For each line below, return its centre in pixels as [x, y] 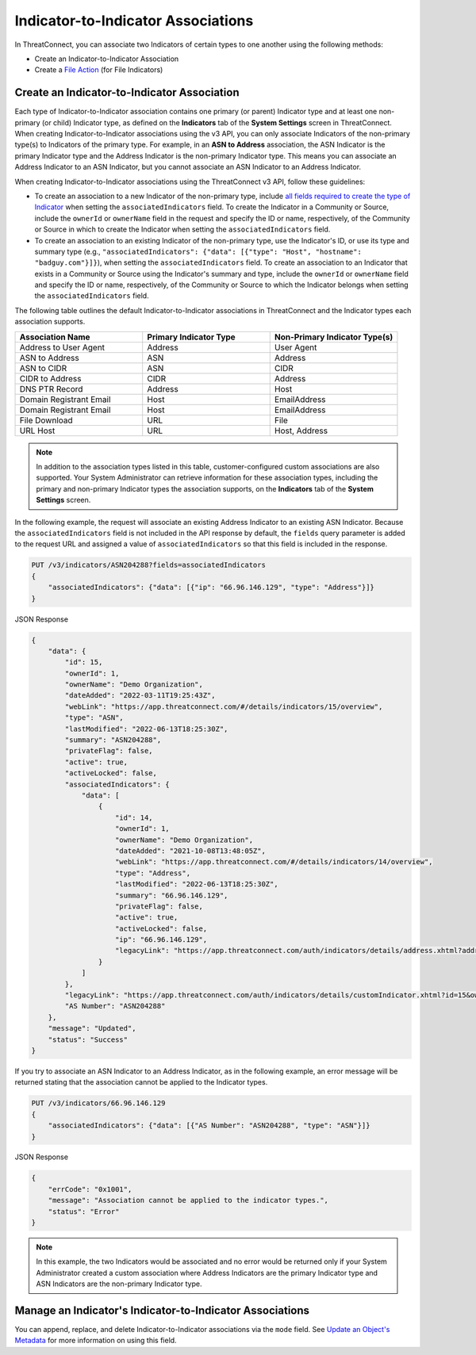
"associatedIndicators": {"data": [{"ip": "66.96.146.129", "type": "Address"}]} [211, 588]
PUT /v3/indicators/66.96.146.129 [98, 1103]
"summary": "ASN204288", [113, 740]
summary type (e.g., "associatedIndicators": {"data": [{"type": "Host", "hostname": [198, 251]
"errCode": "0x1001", [90, 1189]
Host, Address [301, 431]
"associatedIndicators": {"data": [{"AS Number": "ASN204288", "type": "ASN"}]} [209, 1125]
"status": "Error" [84, 1211]
